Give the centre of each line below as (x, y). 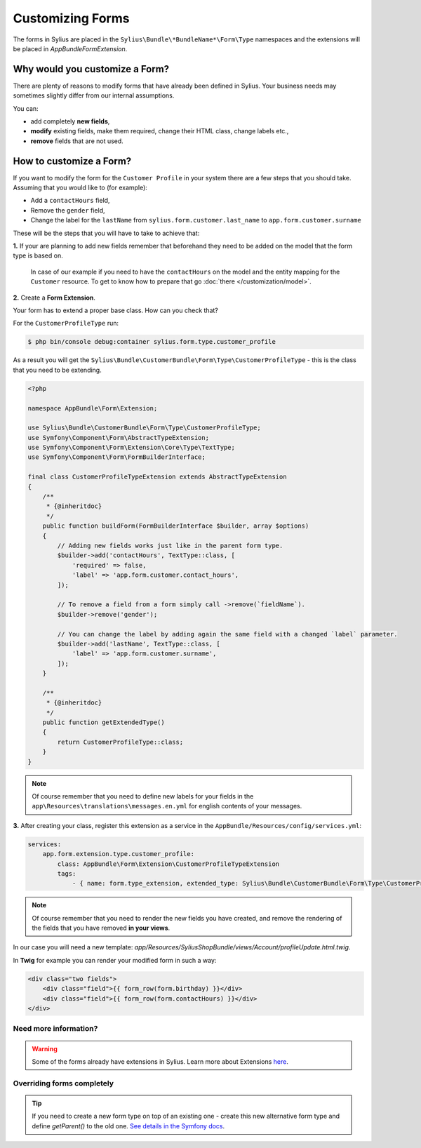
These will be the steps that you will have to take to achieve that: (106, 233)
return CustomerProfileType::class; (120, 742)
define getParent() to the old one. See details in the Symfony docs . (128, 1126)
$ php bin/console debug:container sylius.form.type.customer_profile (152, 342)
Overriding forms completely (63, 1083)
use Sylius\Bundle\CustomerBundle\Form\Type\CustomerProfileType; (144, 428)
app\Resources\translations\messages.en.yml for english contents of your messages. (167, 806)
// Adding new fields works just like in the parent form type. (170, 545)
